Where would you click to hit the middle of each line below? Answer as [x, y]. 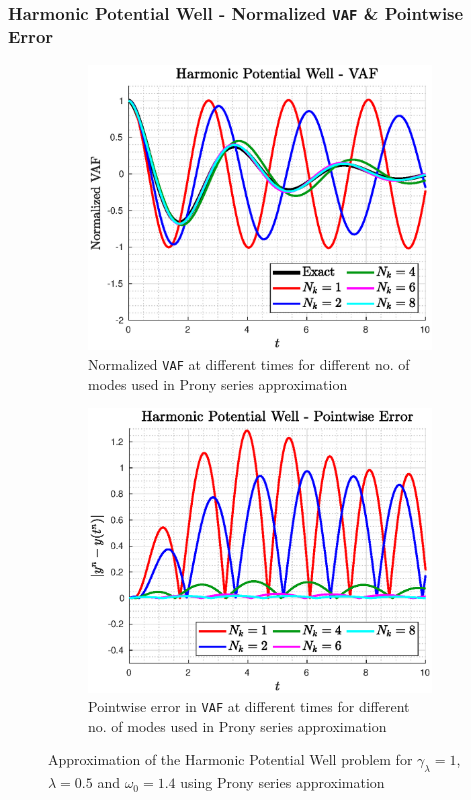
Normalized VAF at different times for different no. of [249, 363]
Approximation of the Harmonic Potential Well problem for [230, 759]
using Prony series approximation [282, 782]
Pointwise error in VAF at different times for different [249, 706]
